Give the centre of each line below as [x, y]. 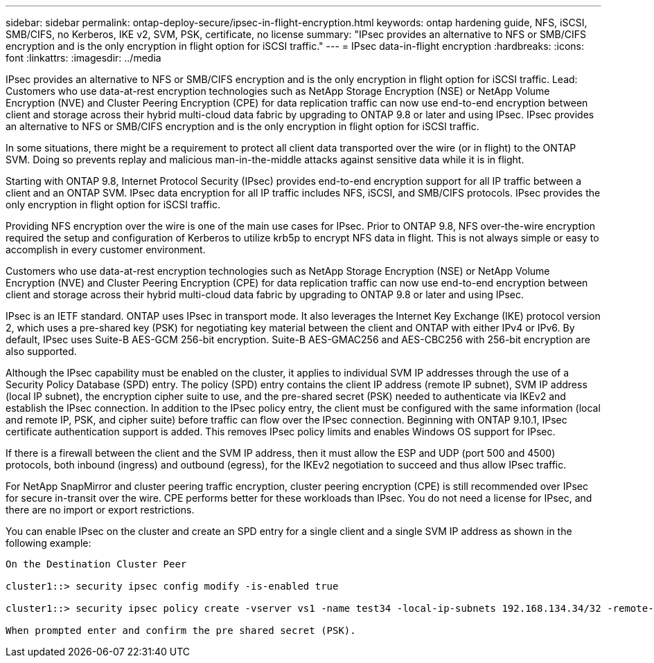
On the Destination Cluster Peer [96, 564]
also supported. [41, 351]
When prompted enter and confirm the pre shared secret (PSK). [181, 630]
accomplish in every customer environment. [106, 249]
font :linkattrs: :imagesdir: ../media [83, 58]
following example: [48, 543]
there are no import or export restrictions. [100, 510]
